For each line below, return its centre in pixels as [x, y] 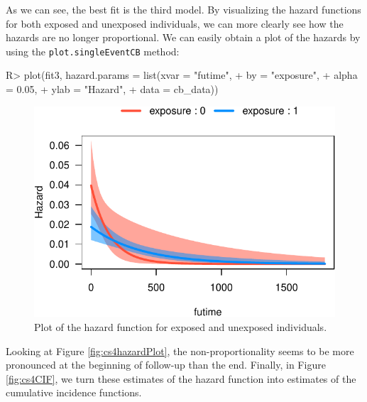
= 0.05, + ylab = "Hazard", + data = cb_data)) [112, 89]
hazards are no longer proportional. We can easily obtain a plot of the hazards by [183, 37]
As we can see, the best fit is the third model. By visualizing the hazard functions [183, 9]
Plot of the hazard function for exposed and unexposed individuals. [181, 326]
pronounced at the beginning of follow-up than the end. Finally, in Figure [166, 365]
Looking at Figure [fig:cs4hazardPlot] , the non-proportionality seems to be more [180, 351]
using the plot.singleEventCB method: [93, 51]
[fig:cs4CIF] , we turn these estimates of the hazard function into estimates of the [181, 378]
